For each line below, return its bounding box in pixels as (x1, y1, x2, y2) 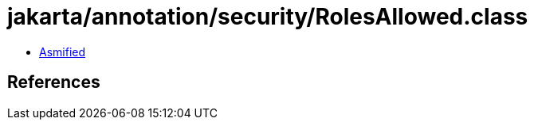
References (7, 72, 100, 93)
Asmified (39, 44, 86, 59)
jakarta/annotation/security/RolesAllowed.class (7, 3, 528, 30)
